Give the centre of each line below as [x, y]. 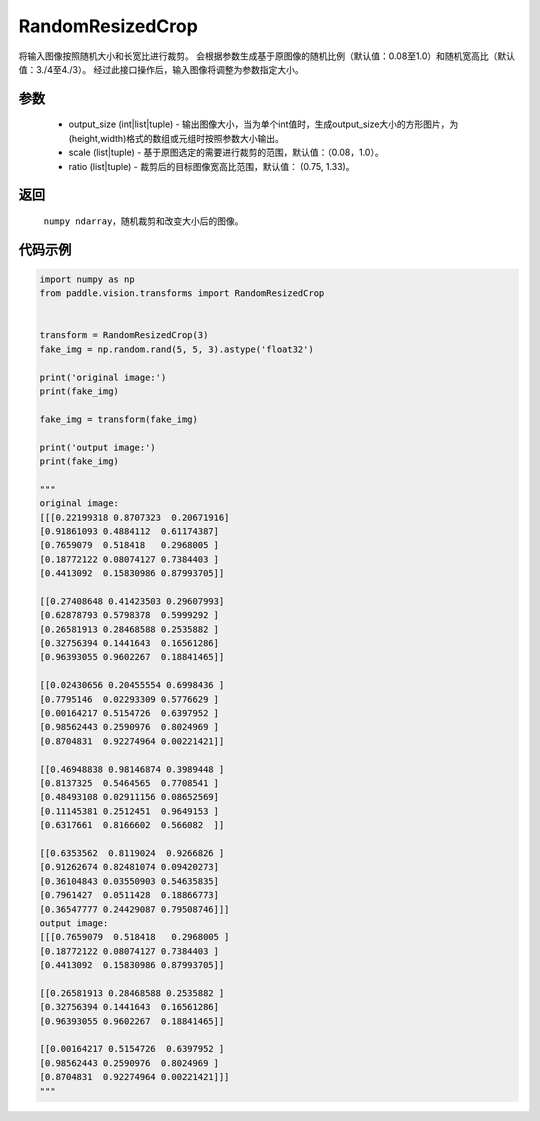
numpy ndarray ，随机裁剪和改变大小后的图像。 [143, 221]
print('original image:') [103, 377]
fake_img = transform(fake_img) [119, 419]
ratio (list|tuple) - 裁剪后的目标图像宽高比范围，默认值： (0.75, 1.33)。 [211, 166]
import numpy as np [87, 279]
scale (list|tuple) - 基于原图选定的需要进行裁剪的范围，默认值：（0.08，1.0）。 [226, 152]
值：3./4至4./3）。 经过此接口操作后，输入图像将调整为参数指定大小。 [161, 69]
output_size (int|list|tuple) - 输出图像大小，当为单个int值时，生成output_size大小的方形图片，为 [263, 124]
